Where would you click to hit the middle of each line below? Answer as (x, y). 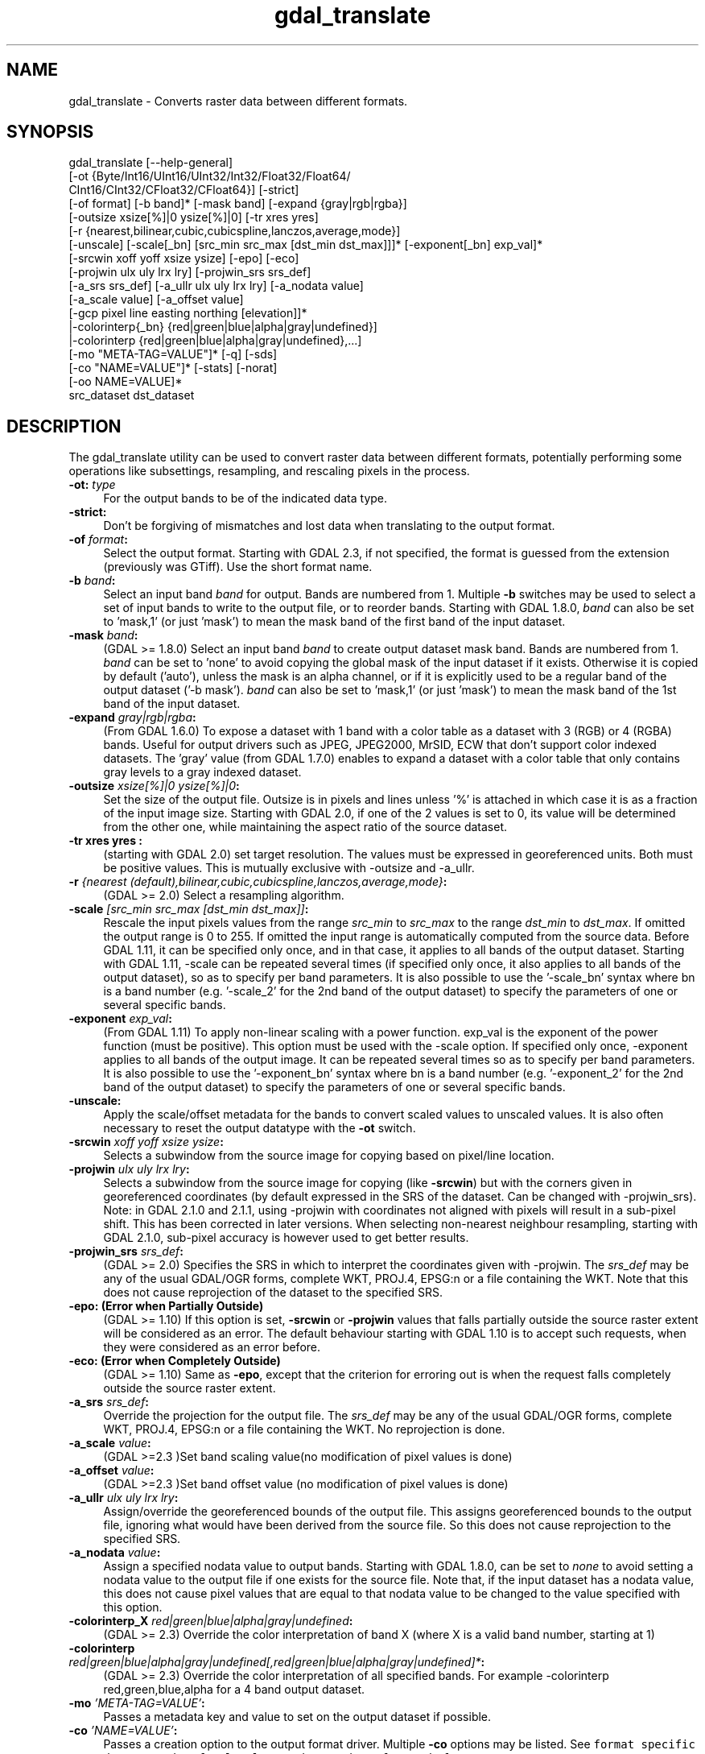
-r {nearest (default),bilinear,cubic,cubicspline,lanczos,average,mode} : (258, 882)
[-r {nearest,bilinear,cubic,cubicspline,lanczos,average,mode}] (235, 231)
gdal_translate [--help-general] (150, 163)
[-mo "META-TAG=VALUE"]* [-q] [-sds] (173, 354)
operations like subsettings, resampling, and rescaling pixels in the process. (269, 471)
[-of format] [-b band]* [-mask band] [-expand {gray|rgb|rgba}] (238, 204)
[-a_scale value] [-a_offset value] (156, 300)
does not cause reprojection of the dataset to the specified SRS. (273, 1293)
